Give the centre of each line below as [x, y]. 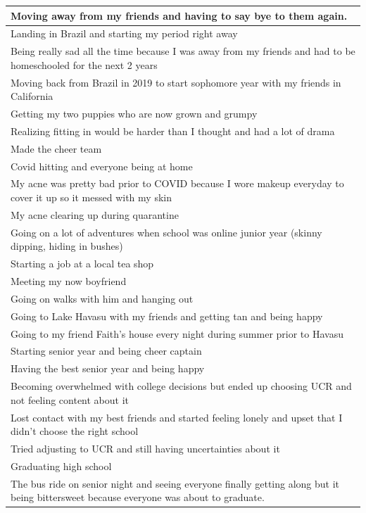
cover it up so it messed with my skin [91, 197]
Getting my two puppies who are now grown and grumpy [134, 114]
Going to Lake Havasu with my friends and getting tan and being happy [167, 316]
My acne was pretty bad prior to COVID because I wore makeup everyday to [177, 183]
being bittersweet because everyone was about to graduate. [138, 497]
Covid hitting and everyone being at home [102, 166]
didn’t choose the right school [75, 431]
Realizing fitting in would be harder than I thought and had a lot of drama [173, 131]
